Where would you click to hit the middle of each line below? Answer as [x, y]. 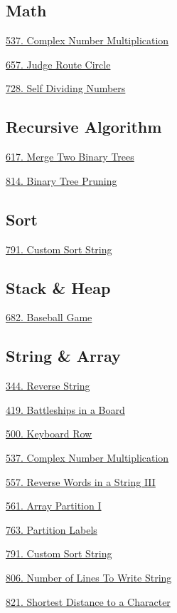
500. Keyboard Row [49, 434]
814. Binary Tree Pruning [61, 180]
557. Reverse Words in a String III [81, 481]
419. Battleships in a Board [65, 409]
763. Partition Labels [52, 529]
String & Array [63, 356]
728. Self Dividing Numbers [66, 88]
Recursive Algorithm [84, 127]
